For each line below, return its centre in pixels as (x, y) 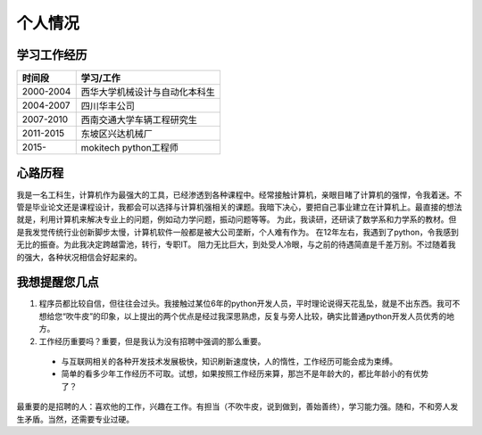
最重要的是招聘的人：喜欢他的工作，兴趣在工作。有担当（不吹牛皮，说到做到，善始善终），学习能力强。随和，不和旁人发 (237, 406)
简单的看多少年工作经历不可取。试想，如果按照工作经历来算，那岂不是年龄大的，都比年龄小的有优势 (245, 373)
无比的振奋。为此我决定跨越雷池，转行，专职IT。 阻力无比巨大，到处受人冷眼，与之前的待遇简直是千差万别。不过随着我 (236, 244)
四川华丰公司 (108, 106)
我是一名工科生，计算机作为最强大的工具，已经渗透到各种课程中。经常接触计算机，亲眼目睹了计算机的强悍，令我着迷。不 (239, 194)
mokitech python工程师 (129, 148)
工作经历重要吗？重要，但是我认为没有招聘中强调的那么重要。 (152, 341)
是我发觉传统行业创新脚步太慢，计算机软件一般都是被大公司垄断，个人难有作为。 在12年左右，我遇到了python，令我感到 (238, 232)
